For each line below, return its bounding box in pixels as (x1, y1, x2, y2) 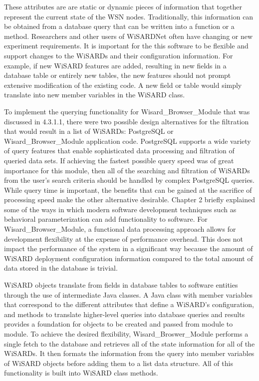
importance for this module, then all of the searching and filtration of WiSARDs (4, 165, 250, 175)
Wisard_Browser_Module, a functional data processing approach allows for (4, 224, 236, 234)
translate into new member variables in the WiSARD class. (4, 89, 185, 100)
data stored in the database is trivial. (4, 263, 118, 273)
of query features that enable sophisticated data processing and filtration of (4, 145, 235, 156)
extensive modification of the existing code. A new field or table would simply (4, 79, 242, 90)
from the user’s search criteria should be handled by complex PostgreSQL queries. (4, 175, 255, 185)
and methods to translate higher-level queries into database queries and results (4, 309, 245, 319)
